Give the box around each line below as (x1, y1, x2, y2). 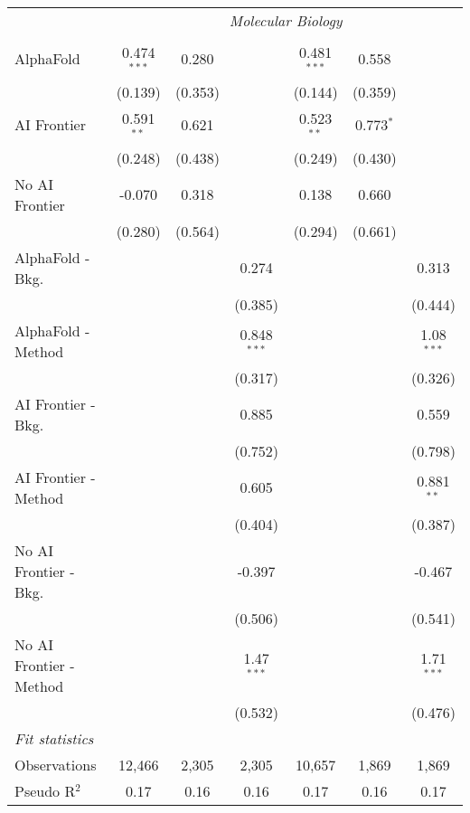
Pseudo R (14, 780, 76, 801)
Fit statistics (14, 727, 94, 749)
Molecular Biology (229, 10, 343, 31)
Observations (14, 753, 97, 775)
